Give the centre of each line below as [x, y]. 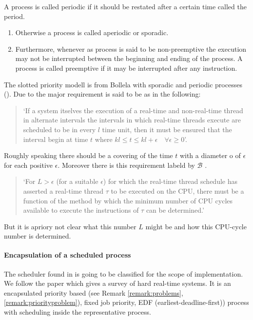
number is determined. [38, 236]
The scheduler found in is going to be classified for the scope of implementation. [124, 273]
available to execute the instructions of [81, 210]
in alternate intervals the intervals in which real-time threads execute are [132, 120]
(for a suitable [77, 181]
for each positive [29, 165]
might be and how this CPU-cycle [196, 226]
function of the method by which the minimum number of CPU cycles [128, 200]
